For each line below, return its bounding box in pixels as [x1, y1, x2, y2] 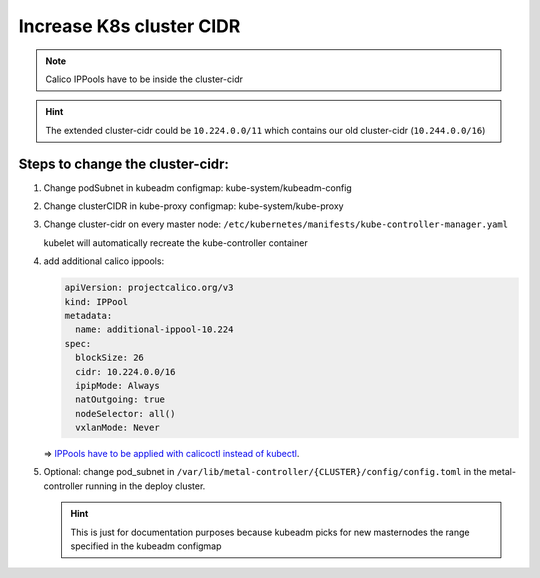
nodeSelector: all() [75, 408, 176, 419]
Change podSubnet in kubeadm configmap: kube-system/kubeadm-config [43, 181, 352, 194]
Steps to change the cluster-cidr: [18, 155, 230, 172]
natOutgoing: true [75, 394, 165, 405]
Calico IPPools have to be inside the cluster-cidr [45, 73, 244, 85]
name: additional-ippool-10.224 [75, 324, 234, 335]
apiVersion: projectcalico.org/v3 [64, 282, 234, 294]
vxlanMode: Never [75, 422, 160, 434]
